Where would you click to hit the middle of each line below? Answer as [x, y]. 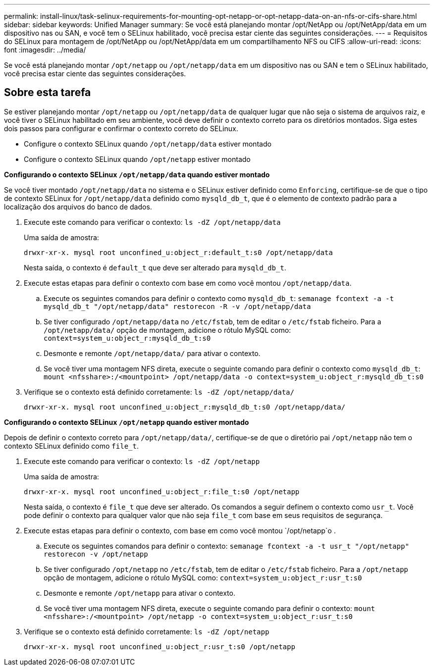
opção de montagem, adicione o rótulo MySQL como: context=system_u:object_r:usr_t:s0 [203, 577]
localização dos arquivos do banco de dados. [78, 206]
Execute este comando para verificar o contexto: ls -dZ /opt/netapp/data [152, 222]
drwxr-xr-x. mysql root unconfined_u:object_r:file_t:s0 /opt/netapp [162, 491]
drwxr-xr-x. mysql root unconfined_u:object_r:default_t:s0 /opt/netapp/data [178, 252]
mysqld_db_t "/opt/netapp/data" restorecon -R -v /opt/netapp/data [177, 306]
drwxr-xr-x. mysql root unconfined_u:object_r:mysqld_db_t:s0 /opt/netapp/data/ [185, 407]
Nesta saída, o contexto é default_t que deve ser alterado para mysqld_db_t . [155, 267]
